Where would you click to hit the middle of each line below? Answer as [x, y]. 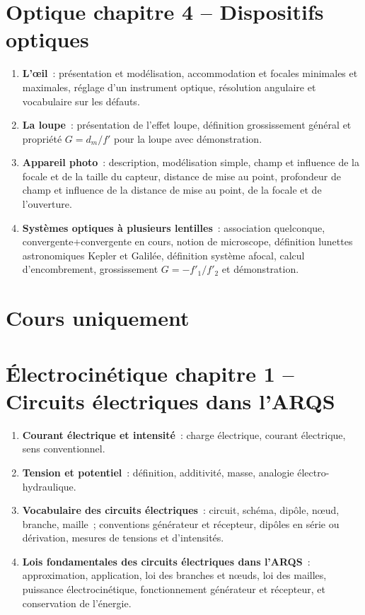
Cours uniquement [98, 318]
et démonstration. [260, 269]
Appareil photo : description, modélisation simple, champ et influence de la [191, 162]
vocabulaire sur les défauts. [81, 101]
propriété [42, 138]
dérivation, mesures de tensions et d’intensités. [123, 538]
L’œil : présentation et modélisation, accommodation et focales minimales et [190, 73]
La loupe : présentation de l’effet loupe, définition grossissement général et [187, 125]
